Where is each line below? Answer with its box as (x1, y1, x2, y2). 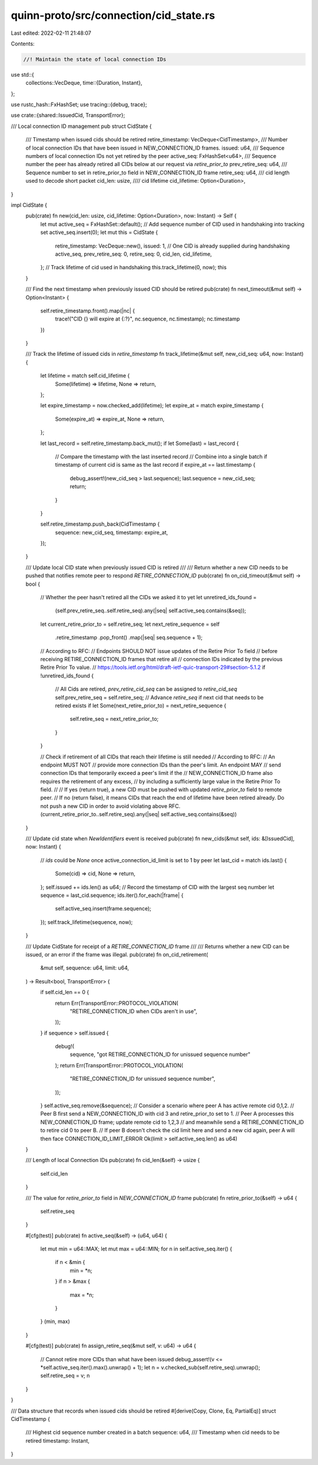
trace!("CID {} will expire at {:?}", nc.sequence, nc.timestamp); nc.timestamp (55, 315, 240, 322)
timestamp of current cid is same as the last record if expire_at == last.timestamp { (55, 461, 256, 468)
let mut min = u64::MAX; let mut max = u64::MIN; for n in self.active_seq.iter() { (40, 1245, 233, 1252)
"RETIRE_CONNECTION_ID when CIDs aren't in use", (69, 1008, 197, 1015)
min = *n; (69, 1267, 92, 1274)
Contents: (11, 40, 35, 47)
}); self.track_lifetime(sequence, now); (40, 918, 133, 925)
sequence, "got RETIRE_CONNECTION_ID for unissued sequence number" (69, 1051, 250, 1058)
